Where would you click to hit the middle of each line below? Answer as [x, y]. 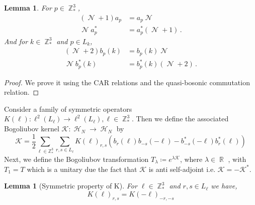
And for [16, 41]
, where [191, 159]
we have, [224, 186]
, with [237, 159]
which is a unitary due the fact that [82, 169]
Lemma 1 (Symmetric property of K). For [71, 186]
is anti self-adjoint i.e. [182, 169]
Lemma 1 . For [28, 8]
